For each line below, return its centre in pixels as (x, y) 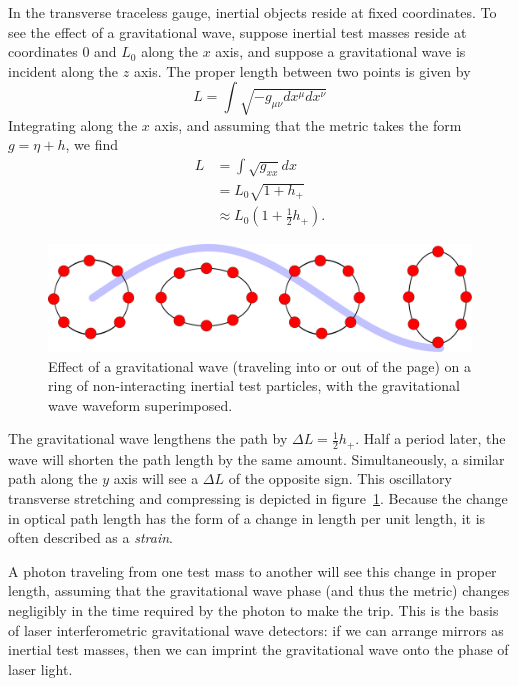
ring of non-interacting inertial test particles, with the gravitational (254, 385)
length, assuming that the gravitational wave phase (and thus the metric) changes (259, 590)
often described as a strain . (90, 537)
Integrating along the (73, 124)
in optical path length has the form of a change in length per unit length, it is (247, 517)
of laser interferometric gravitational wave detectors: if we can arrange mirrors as (256, 629)
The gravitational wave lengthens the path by (148, 438)
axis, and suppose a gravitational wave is (340, 51)
